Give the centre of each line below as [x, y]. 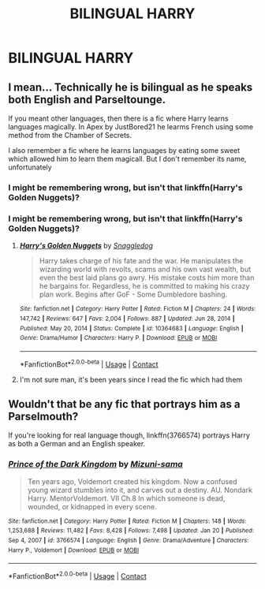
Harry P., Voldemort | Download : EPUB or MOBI [74, 550]
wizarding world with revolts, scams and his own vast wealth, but [145, 270]
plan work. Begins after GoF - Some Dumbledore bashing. [133, 294]
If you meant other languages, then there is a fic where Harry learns [118, 118]
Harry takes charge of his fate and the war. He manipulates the [141, 261]
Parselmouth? [43, 416]
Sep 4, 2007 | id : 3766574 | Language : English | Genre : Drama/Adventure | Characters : [129, 540]
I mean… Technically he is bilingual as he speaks [131, 87]
